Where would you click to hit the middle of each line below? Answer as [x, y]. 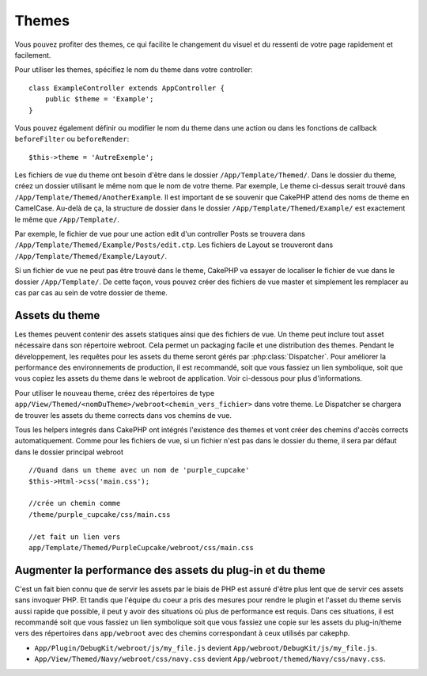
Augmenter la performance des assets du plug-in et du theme [170, 570]
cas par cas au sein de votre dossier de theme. [91, 292]
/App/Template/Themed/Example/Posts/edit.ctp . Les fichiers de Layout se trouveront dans [174, 245]
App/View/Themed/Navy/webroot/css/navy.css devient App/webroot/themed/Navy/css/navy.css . [210, 659]
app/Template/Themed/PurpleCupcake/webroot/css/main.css [142, 547]
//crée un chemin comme [75, 503]
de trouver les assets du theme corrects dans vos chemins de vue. [123, 415]
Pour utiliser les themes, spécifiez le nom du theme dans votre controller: [134, 70]
